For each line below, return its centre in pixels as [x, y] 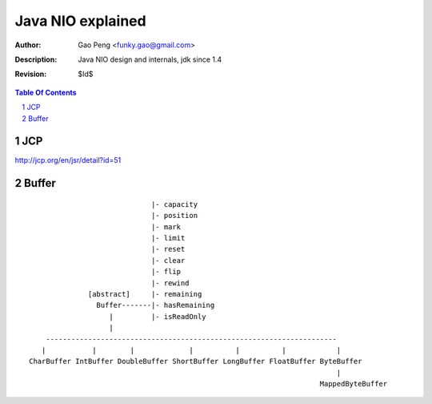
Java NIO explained [81, 21]
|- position [174, 216]
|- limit [168, 238]
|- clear [168, 260]
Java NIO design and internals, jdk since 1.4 [150, 59]
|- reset [168, 249]
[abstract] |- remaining [145, 294]
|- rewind [170, 283]
